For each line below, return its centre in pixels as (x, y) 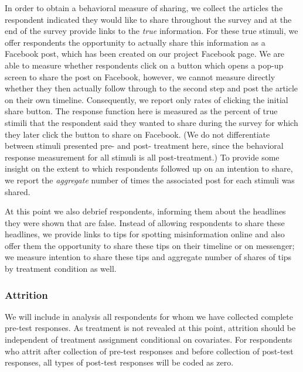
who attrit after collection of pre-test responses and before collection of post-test (149, 351)
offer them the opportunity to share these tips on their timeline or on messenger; (150, 245)
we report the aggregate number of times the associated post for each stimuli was (150, 180)
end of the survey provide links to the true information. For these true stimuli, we (151, 31)
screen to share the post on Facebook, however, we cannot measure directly (140, 76)
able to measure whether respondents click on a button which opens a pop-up (144, 65)
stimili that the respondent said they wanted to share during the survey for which (151, 122)
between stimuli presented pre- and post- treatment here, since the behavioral (144, 146)
